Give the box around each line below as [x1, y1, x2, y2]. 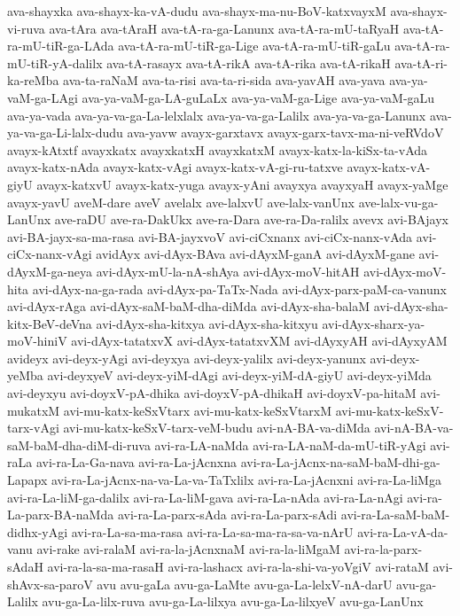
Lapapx [7, 471, 48, 489]
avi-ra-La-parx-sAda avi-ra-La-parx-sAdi [117, 505, 338, 524]
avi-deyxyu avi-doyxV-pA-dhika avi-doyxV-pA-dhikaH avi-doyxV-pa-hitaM [7, 384, 417, 402]
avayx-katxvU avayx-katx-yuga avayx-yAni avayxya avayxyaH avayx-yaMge [36, 175, 448, 193]
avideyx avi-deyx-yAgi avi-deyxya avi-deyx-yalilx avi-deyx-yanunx [7, 348, 366, 367]
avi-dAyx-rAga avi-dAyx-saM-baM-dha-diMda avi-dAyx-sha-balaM [7, 297, 370, 316]
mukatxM [7, 401, 60, 419]
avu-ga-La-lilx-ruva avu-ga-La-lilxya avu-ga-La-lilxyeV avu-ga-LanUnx [42, 592, 424, 611]
